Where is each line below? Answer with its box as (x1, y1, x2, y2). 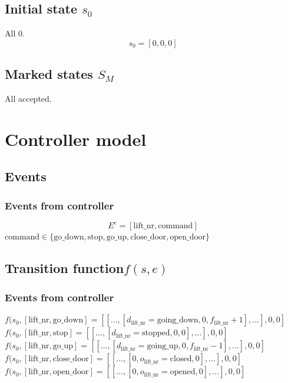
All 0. (5, 27, 25, 39)
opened (170, 368, 196, 377)
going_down (157, 316, 198, 325)
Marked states (5, 65, 93, 83)
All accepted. (5, 92, 52, 104)
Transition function (5, 259, 124, 277)
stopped (142, 329, 170, 338)
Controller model (5, 126, 147, 151)
